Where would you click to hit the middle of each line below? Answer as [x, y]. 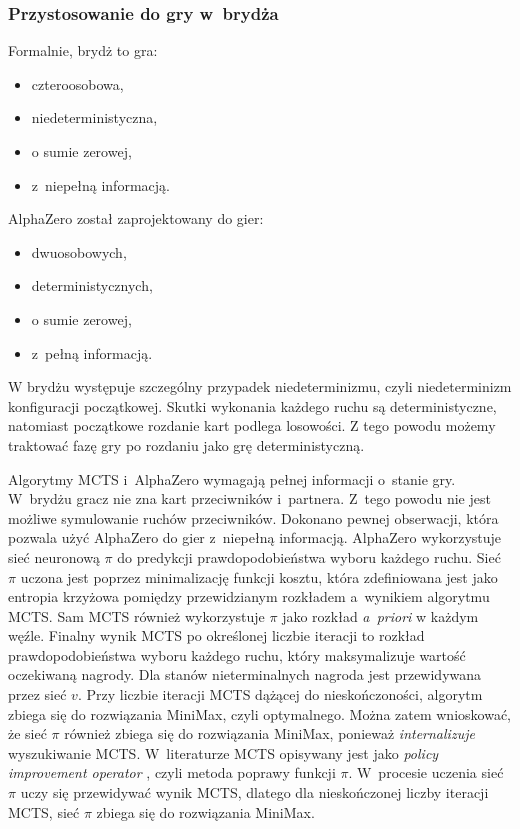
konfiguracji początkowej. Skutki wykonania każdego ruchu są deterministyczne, [252, 405]
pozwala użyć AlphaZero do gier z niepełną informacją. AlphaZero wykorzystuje [255, 537]
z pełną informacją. [92, 352]
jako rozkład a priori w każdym [380, 615]
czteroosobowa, [77, 83]
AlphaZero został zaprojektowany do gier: [136, 218]
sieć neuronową [54, 556]
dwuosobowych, [79, 251]
